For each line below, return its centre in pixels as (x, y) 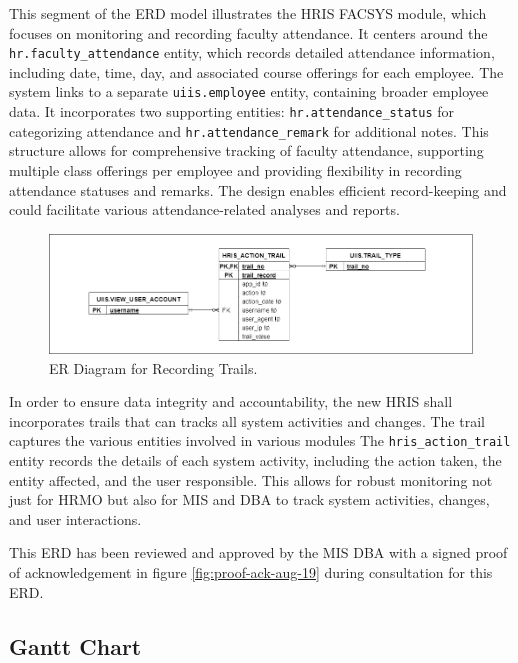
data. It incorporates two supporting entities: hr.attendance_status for (231, 111)
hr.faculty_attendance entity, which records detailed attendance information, (252, 52)
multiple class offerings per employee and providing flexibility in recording (235, 170)
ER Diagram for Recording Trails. (153, 367)
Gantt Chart (75, 645)
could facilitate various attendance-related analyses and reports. (204, 209)
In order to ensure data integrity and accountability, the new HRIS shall (231, 401)
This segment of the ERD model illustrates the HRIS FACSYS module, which (248, 13)
